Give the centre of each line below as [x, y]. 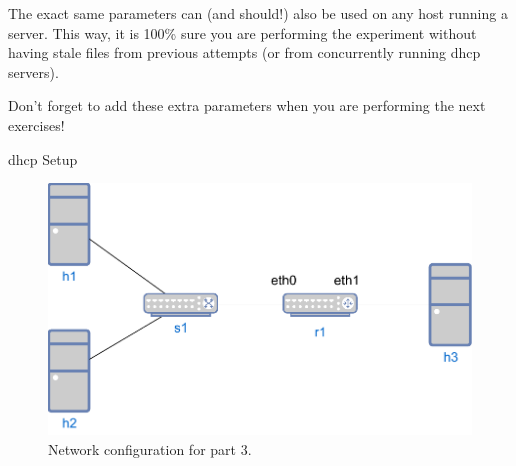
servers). [33, 71]
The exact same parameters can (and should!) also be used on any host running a [258, 13]
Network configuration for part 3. [150, 448]
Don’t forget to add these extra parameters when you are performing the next [247, 105]
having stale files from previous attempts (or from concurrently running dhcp [244, 52]
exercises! [36, 124]
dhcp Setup [43, 158]
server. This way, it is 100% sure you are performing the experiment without [242, 32]
